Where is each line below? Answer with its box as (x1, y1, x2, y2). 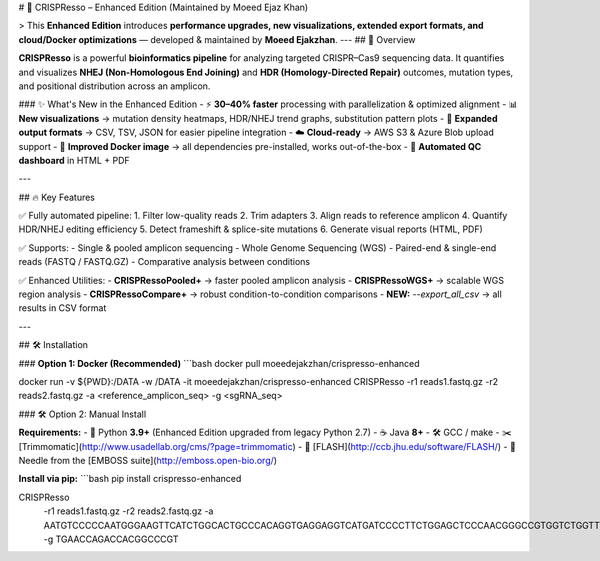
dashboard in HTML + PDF (18, 154, 130, 166)
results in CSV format (18, 302, 107, 314)
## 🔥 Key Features (18, 191, 95, 203)
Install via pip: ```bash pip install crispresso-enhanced (18, 473, 242, 485)
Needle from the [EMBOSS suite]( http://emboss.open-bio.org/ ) (18, 454, 278, 466)
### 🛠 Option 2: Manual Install (18, 408, 147, 420)
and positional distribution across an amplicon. (18, 80, 211, 92)
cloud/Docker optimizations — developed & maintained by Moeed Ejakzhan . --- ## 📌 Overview (18, 33, 416, 45)
